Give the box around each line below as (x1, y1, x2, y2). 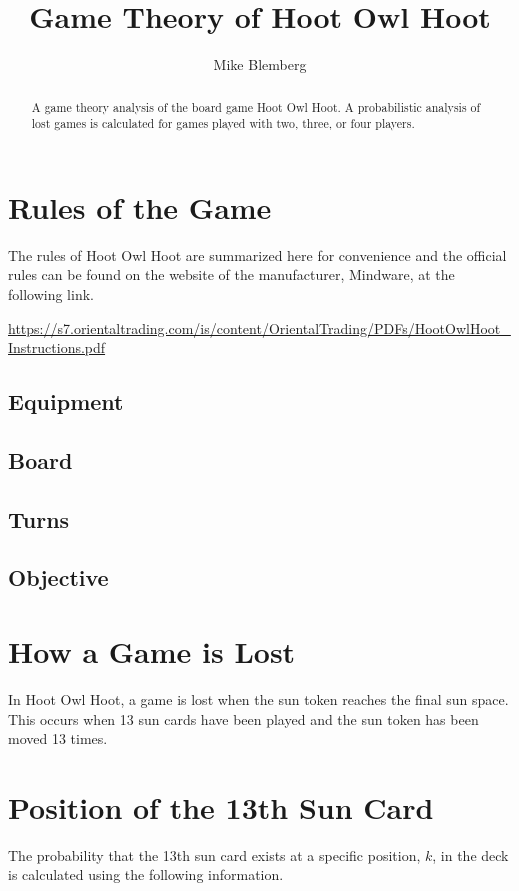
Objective (8, 562, 109, 593)
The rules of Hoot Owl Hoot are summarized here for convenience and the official (8, 244, 507, 265)
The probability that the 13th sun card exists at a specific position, (8, 844, 421, 865)
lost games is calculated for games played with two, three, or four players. (31, 115, 415, 132)
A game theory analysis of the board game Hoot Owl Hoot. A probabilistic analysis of (31, 98, 481, 115)
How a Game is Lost (8, 631, 296, 672)
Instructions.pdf (8, 337, 106, 358)
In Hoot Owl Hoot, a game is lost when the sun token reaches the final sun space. (8, 688, 509, 709)
